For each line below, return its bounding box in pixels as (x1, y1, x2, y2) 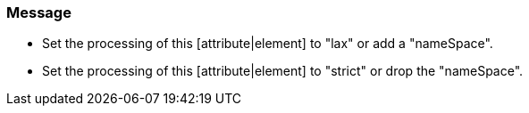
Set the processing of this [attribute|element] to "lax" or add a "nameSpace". (42, 36, 493, 52)
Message (6, 4, 71, 21)
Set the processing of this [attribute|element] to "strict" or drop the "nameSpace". (42, 63, 524, 79)
